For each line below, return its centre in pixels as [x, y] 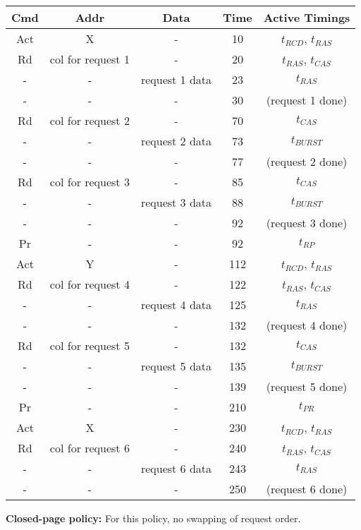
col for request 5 [90, 345]
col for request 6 [90, 448]
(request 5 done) [307, 386]
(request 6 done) [307, 489]
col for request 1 [90, 59]
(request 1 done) [307, 100]
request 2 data [176, 141]
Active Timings [307, 17]
